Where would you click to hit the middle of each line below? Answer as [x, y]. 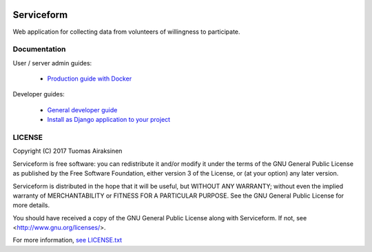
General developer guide [82, 109]
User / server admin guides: [52, 63]
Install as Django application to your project [109, 120]
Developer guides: [39, 94]
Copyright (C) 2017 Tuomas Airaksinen [68, 151]
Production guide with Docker [90, 78]
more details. [31, 205]
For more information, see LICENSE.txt [68, 240]
